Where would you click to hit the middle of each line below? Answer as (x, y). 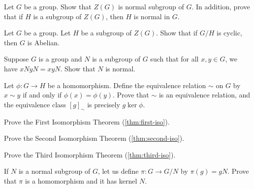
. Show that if (176, 33)
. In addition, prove (221, 6)
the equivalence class (35, 104)
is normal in (152, 16)
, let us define (118, 171)
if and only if (42, 95)
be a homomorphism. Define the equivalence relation (127, 85)
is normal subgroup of (151, 6)
